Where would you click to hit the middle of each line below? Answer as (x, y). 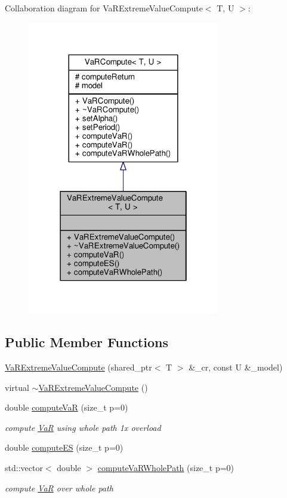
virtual (17, 387)
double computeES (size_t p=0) (64, 447)
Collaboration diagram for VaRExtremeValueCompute (104, 8)
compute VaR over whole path (59, 488)
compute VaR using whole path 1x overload (83, 427)
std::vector (24, 467)
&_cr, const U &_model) (236, 367)
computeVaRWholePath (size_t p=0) (166, 467)
